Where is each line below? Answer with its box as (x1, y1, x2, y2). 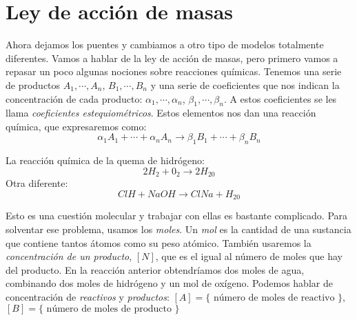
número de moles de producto (46, 303, 172, 314)
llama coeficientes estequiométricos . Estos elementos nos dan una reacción (6, 106, 316, 120)
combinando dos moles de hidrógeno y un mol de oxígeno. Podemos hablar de (6, 276, 333, 290)
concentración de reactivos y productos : (6, 289, 170, 303)
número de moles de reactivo (213, 292, 335, 303)
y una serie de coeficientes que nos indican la (150, 77, 340, 92)
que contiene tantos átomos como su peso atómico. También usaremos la (6, 235, 312, 250)
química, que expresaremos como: (6, 119, 147, 133)
